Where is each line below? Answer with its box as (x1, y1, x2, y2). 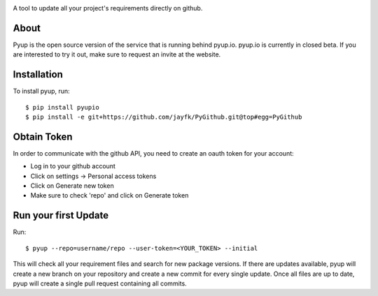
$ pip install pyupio (25, 103, 99, 111)
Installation (13, 68, 63, 80)
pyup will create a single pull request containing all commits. (13, 279, 187, 288)
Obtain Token (13, 131, 73, 142)
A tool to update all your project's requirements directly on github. (13, 4, 203, 12)
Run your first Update (13, 209, 108, 221)
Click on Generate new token (30, 182, 115, 190)
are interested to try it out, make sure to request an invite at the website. (13, 50, 221, 59)
